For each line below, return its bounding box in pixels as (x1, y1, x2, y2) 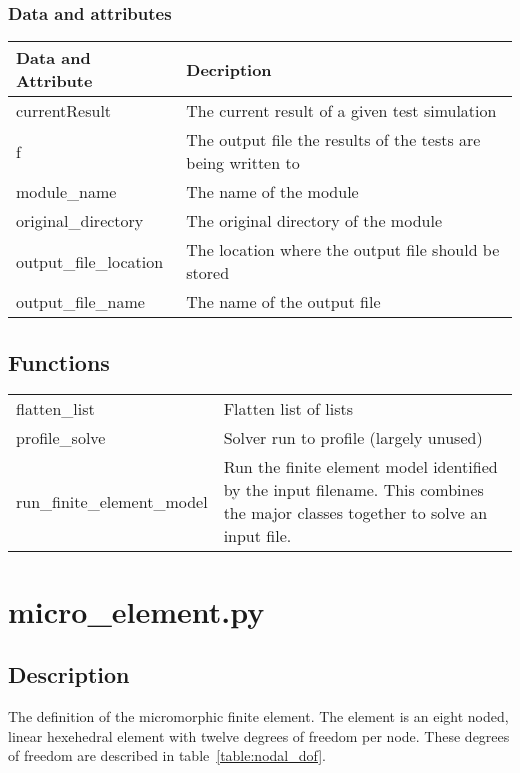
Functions (8, 346, 110, 377)
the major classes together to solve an (223, 501, 488, 525)
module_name (16, 180, 117, 204)
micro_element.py (8, 590, 265, 631)
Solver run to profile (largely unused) (223, 426, 483, 450)
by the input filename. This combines (223, 478, 484, 502)
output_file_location (16, 249, 164, 273)
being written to (186, 151, 300, 175)
